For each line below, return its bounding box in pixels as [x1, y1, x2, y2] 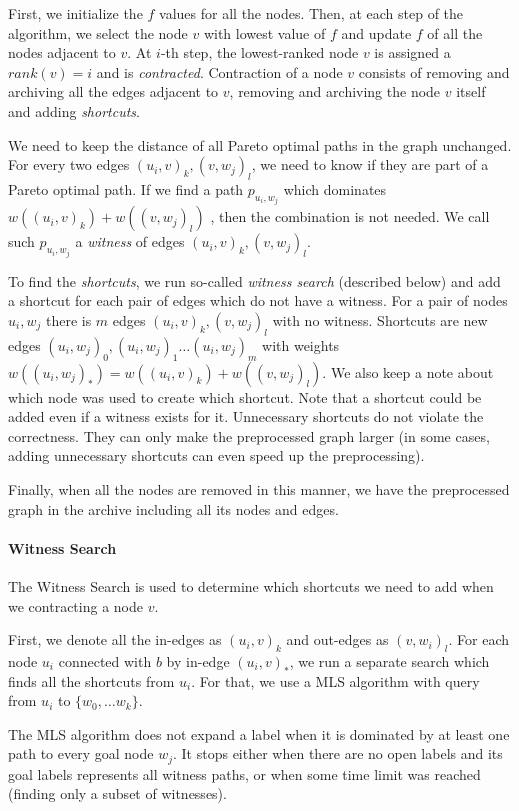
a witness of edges [75, 231, 185, 252]
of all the [427, 22, 483, 43]
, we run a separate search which [289, 650, 490, 671]
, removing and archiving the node [229, 81, 441, 102]
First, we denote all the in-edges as [8, 629, 222, 650]
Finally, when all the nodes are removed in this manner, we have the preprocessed [8, 478, 510, 499]
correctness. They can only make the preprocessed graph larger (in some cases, [8, 425, 490, 446]
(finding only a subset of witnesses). [8, 783, 227, 804]
